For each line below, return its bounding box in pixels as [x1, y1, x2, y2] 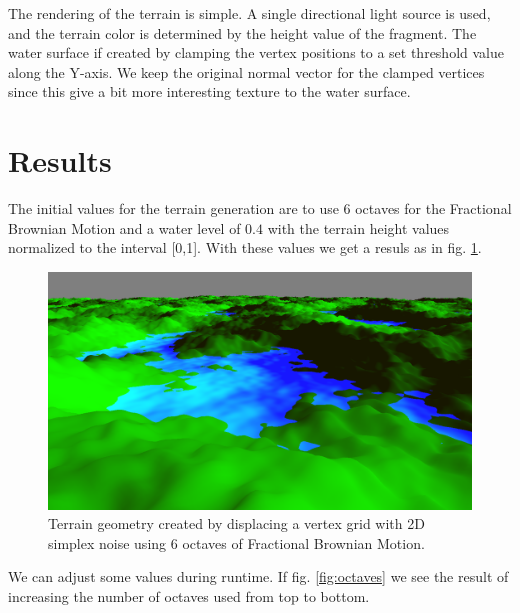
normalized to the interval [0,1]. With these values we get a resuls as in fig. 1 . [8, 237, 482, 258]
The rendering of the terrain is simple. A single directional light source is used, [8, 3, 491, 23]
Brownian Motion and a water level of [8, 217, 241, 238]
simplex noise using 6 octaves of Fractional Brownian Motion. [48, 532, 425, 553]
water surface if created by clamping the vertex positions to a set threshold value [8, 42, 504, 63]
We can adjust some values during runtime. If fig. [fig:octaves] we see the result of [8, 566, 509, 587]
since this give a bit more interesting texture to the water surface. [8, 81, 411, 102]
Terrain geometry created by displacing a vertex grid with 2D [48, 513, 425, 534]
